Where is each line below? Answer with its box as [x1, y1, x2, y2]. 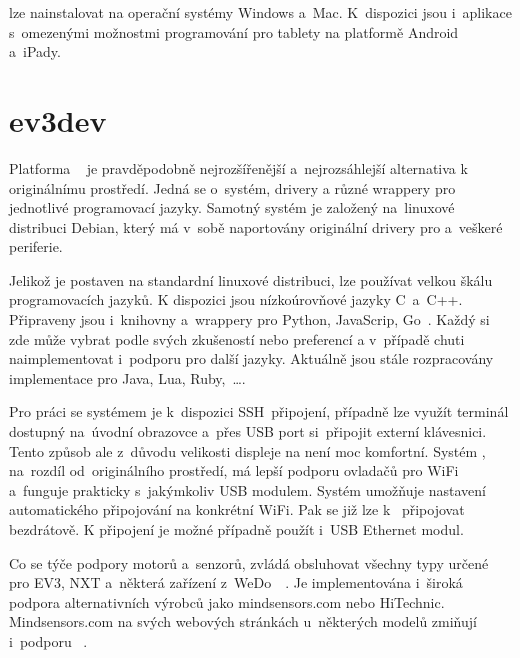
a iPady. [9, 41, 61, 62]
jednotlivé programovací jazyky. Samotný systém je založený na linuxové [9, 197, 455, 218]
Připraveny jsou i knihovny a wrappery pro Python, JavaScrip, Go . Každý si [9, 309, 490, 330]
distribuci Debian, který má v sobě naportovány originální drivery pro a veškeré [9, 216, 503, 237]
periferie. [9, 236, 63, 257]
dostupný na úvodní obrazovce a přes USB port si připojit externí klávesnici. [9, 421, 487, 442]
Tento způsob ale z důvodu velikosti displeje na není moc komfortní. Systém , [9, 440, 486, 461]
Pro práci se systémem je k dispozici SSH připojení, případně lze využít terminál [9, 401, 509, 422]
